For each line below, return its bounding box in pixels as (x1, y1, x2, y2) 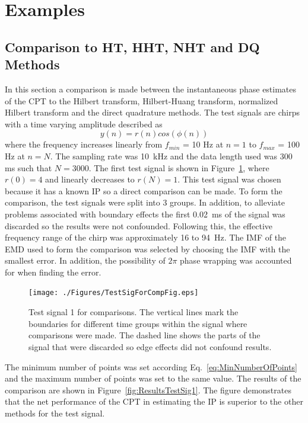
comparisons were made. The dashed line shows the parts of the (28, 329, 261, 341)
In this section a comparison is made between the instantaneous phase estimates (5, 82, 297, 95)
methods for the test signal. (5, 406, 105, 419)
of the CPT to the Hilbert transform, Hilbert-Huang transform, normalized (5, 94, 278, 107)
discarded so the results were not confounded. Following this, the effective (5, 219, 273, 232)
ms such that (5, 161, 52, 174)
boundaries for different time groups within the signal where (28, 317, 247, 329)
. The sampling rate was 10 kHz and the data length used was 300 (50, 149, 293, 162)
